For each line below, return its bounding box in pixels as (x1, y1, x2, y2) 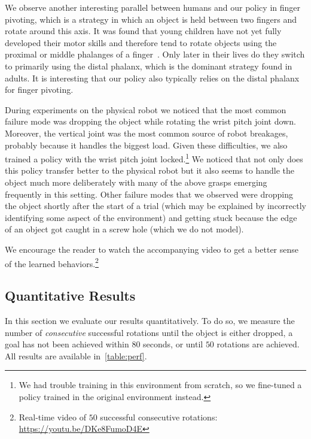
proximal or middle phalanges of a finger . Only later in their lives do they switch (5, 48, 305, 60)
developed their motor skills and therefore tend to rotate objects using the (5, 36, 277, 49)
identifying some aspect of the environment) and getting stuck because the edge (5, 211, 297, 223)
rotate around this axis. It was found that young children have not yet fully (5, 25, 282, 37)
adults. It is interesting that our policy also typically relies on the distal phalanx (5, 71, 300, 84)
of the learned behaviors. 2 (5, 255, 99, 270)
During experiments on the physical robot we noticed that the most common (5, 103, 286, 116)
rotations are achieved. (217, 338, 300, 350)
